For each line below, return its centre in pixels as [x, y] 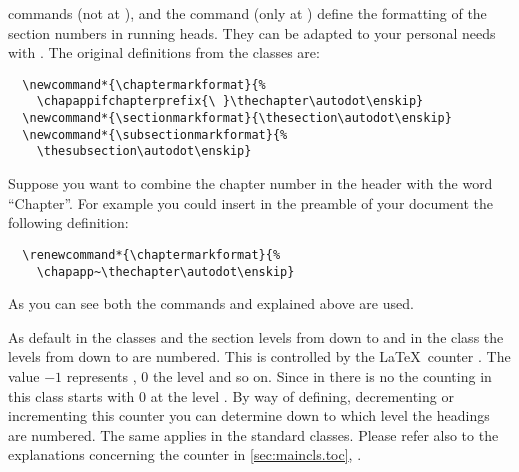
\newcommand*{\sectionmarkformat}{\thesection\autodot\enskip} [237, 118]
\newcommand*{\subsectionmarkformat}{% [155, 134]
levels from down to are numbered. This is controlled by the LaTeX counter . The [259, 356]
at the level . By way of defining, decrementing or [302, 395]
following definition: [68, 222]
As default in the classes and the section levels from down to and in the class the [256, 336]
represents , [101, 375]
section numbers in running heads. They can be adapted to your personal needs [252, 32]
